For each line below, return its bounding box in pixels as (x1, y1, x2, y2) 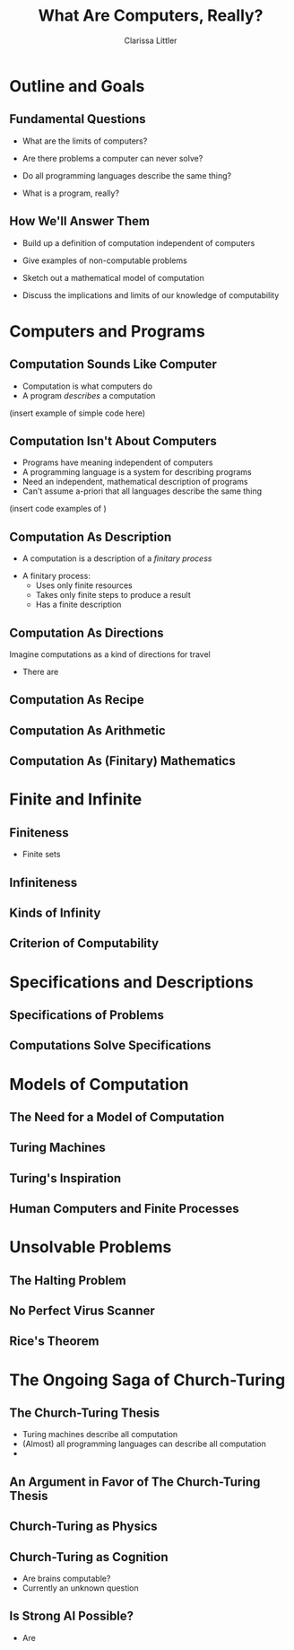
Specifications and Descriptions (9, 971, 254, 992)
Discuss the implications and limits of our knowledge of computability (22, 289, 280, 301)
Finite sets (22, 849, 61, 860)
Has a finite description (35, 599, 122, 610)
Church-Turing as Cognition (9, 1549, 169, 1565)
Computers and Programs (9, 320, 206, 341)
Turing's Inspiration (9, 1171, 122, 1186)
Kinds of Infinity (9, 905, 101, 920)
